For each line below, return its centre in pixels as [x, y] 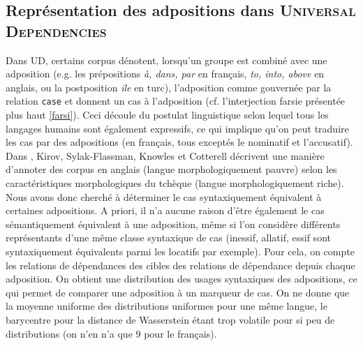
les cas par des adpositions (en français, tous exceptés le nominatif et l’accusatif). [179, 142]
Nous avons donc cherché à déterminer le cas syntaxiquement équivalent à [164, 196]
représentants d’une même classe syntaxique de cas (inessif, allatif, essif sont [168, 238]
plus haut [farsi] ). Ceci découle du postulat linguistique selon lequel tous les [167, 115]
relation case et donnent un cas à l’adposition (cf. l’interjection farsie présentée [176, 101]
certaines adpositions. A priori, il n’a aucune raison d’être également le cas [165, 210]
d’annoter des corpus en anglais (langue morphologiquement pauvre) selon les [171, 169]
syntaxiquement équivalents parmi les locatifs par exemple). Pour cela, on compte [180, 251]
